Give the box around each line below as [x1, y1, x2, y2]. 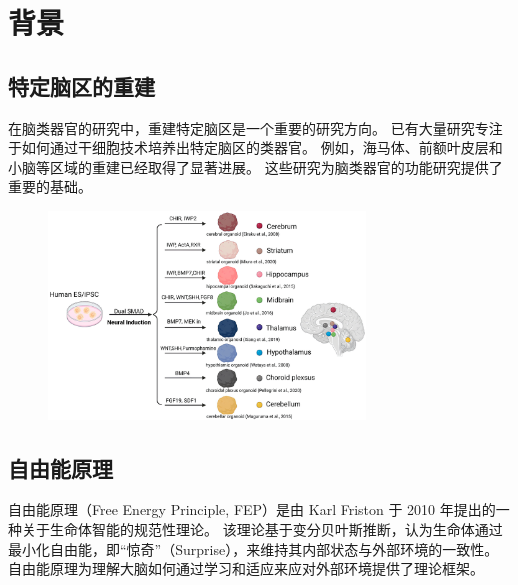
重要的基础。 [8, 176, 92, 197]
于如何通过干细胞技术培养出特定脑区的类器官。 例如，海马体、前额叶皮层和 [8, 137, 503, 158]
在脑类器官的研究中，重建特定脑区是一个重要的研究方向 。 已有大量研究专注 [8, 117, 503, 138]
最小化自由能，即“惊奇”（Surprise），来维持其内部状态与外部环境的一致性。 [8, 538, 499, 559]
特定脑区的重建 [8, 70, 155, 101]
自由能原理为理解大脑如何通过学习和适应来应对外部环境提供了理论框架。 [8, 558, 484, 579]
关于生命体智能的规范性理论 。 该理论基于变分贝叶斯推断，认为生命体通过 [21, 519, 503, 540]
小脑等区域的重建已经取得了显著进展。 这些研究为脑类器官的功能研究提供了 [8, 156, 503, 177]
